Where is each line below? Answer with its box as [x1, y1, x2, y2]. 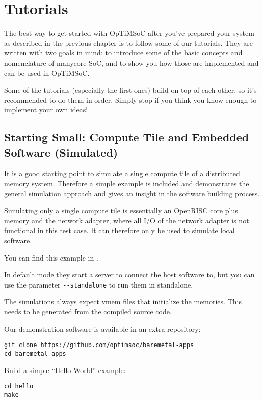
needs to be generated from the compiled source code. [4, 306, 172, 317]
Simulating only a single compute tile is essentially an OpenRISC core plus [4, 205, 238, 216]
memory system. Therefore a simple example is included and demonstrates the [4, 178, 249, 189]
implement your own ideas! [4, 104, 88, 115]
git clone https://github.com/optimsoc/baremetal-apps [4, 341, 194, 349]
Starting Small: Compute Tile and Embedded [4, 129, 249, 145]
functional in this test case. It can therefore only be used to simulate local [4, 225, 235, 236]
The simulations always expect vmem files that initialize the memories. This [4, 296, 242, 307]
